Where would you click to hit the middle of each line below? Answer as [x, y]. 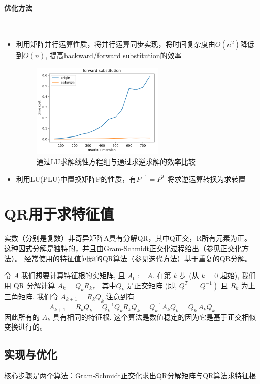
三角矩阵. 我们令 [31, 296]
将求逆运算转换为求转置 [206, 179]
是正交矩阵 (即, [152, 285]
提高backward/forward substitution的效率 [116, 55]
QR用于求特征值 [59, 214]
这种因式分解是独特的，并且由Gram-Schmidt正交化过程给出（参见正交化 [123, 248]
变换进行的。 [25, 327]
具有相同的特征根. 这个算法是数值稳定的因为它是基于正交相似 [154, 317]
